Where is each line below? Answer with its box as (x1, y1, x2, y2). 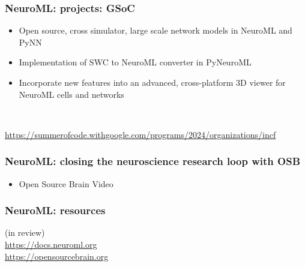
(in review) (5, 226, 45, 239)
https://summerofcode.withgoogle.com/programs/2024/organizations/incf (5, 128, 276, 140)
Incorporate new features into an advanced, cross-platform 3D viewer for (19, 76, 286, 88)
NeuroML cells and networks (19, 88, 124, 100)
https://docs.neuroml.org (5, 238, 97, 250)
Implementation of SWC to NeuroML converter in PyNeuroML (19, 56, 252, 68)
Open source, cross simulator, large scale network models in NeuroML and (19, 24, 292, 37)
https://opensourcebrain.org (5, 250, 109, 262)
